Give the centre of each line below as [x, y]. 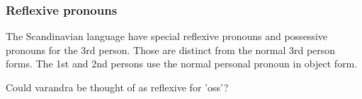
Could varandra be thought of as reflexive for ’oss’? [117, 87]
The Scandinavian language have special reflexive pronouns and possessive [166, 36]
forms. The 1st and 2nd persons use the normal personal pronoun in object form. [182, 64]
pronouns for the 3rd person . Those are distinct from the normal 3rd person [171, 49]
